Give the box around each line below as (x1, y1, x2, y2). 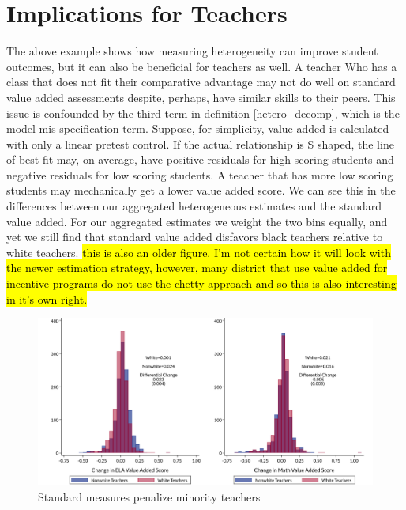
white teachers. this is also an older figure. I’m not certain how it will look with (6, 244, 391, 260)
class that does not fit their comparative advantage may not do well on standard (6, 74, 396, 90)
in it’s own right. (6, 290, 88, 307)
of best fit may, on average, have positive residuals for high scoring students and (6, 151, 394, 168)
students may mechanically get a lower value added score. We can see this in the (6, 182, 396, 198)
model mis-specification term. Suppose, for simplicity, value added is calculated (6, 120, 389, 137)
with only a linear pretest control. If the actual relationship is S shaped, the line (6, 135, 394, 152)
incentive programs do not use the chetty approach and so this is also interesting (6, 275, 397, 292)
